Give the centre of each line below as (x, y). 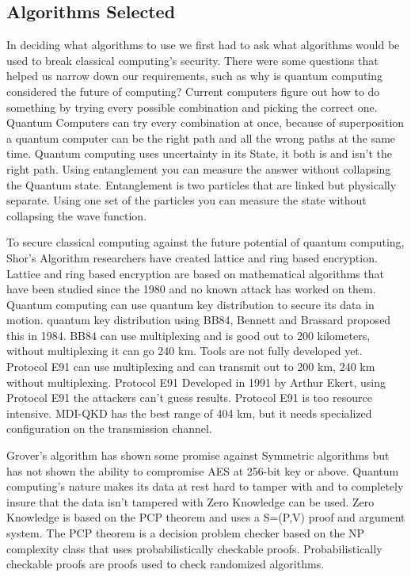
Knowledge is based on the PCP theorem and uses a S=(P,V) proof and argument (206, 517)
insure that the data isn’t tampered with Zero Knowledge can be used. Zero (190, 501)
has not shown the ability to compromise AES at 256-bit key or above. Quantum (203, 470)
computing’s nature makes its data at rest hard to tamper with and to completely (205, 486)
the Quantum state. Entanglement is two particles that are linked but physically (202, 184)
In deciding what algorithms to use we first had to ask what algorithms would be (203, 45)
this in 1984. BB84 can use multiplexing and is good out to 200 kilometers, (188, 335)
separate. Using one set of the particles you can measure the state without (186, 200)
